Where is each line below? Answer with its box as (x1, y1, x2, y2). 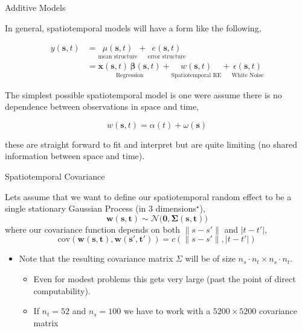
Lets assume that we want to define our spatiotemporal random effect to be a (5, 190, 292, 203)
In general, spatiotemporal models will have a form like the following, (5, 21, 262, 34)
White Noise (231, 72, 264, 79)
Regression (115, 72, 144, 79)
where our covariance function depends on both (5, 222, 180, 235)
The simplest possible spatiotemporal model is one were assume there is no (5, 88, 282, 101)
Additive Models (5, 1, 66, 13)
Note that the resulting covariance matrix (19, 252, 173, 265)
